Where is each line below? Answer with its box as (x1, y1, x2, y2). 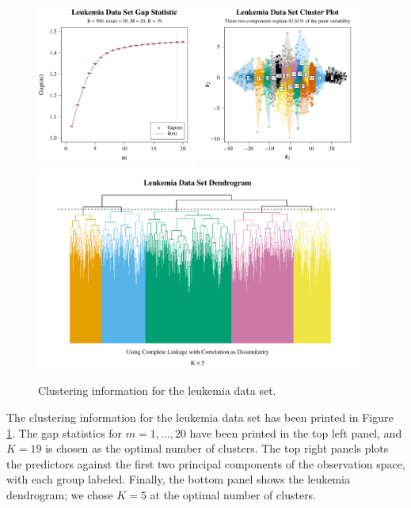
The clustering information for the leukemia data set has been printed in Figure (6, 408, 394, 425)
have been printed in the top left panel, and (189, 424, 402, 441)
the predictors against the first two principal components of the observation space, (6, 455, 405, 472)
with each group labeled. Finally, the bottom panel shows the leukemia (6, 471, 351, 487)
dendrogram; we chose (6, 486, 113, 502)
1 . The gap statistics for (6, 424, 123, 441)
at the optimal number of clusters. (150, 486, 317, 502)
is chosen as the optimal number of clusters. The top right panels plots (45, 440, 389, 457)
